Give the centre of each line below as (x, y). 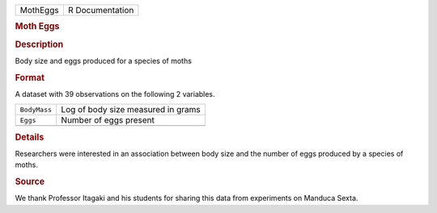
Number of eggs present (108, 120)
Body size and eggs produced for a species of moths (103, 61)
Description (39, 44)
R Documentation (101, 10)
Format (30, 77)
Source (30, 182)
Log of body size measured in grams (131, 110)
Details (30, 137)
